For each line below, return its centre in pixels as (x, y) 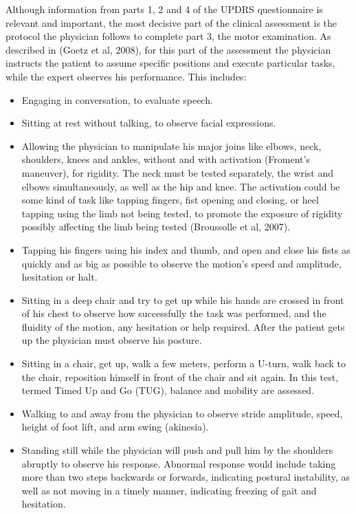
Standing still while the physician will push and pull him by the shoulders (177, 450)
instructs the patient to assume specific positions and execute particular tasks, (170, 63)
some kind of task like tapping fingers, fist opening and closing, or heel (170, 200)
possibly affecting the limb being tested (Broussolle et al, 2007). (156, 227)
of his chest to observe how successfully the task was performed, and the (174, 313)
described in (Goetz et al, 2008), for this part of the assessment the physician (168, 49)
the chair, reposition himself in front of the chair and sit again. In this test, (180, 376)
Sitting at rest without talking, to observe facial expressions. (149, 123)
